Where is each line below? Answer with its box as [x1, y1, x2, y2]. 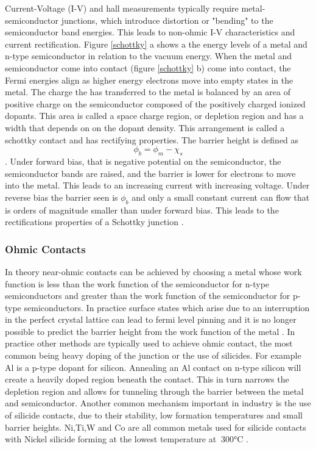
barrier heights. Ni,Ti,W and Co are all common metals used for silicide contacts [5, 420, 306, 433]
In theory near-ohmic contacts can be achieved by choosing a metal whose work [5, 265, 302, 278]
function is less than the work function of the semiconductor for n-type [5, 277, 270, 290]
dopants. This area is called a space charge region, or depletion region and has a [5, 109, 304, 122]
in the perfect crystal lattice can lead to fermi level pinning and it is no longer [5, 313, 297, 326]
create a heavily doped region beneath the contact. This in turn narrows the [5, 373, 289, 386]
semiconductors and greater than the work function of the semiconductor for [5, 289, 290, 302]
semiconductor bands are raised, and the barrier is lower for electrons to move [5, 167, 296, 179]
